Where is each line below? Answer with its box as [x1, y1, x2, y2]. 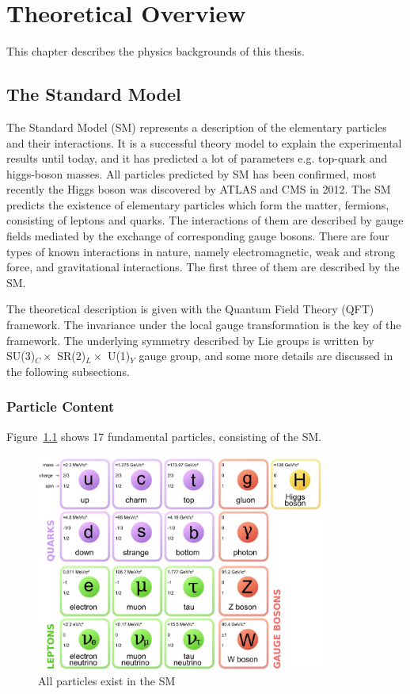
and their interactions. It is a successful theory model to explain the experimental [6, 134, 402, 151]
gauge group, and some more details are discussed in [139, 347, 393, 364]
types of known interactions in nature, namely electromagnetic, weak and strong [6, 243, 396, 259]
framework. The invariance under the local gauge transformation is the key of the [6, 316, 401, 333]
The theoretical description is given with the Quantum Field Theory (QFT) [6, 301, 374, 317]
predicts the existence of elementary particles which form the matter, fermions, [6, 196, 389, 213]
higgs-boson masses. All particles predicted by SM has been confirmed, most [6, 165, 377, 182]
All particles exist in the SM [38, 673, 176, 689]
